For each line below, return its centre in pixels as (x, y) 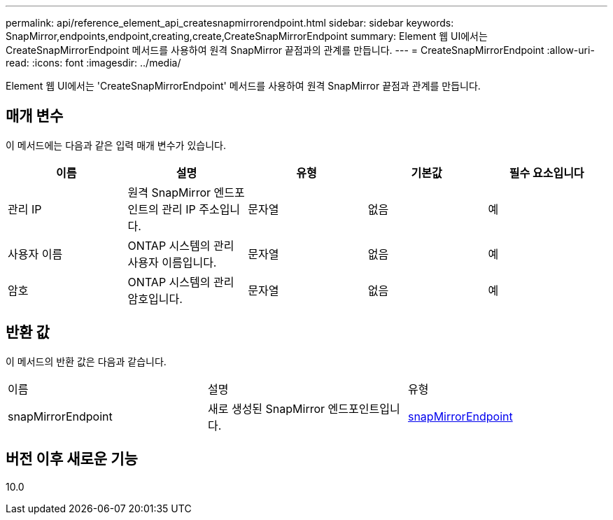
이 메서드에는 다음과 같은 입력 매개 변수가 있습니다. (116, 145)
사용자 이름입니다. (172, 262)
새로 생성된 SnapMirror (266, 408)
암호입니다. (155, 298)
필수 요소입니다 (547, 173)
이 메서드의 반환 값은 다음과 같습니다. (86, 361)
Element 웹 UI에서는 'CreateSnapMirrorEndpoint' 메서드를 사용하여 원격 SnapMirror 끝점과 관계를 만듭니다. (243, 86)
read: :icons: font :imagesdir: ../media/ (93, 63)
